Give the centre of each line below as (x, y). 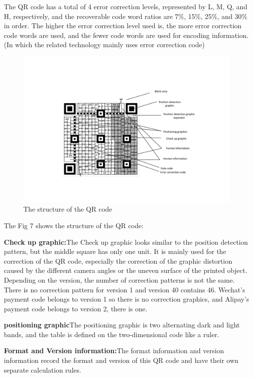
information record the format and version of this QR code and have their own (121, 360)
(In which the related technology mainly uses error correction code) (104, 45)
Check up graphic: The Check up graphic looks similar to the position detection (126, 242)
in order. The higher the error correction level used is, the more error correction (123, 26)
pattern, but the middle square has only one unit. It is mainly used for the (115, 251)
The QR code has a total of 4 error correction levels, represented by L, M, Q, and (126, 6)
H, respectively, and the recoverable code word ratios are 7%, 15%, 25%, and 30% (126, 16)
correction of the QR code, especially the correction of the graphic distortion (118, 261)
